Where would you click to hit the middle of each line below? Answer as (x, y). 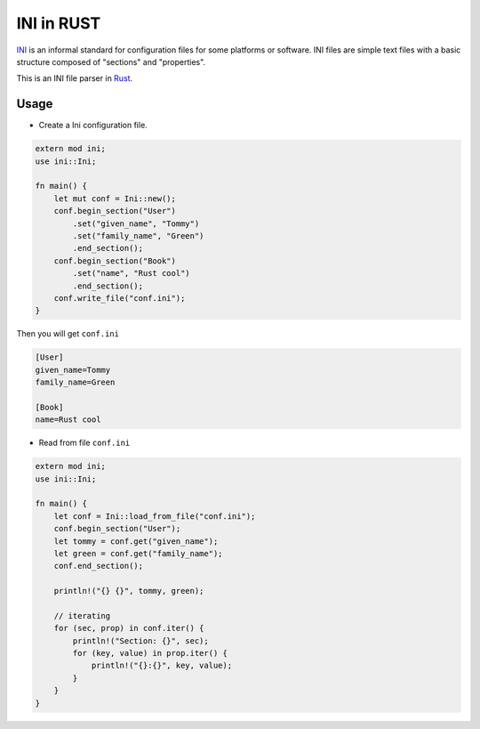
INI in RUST (59, 23)
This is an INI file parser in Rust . (75, 78)
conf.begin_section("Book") (115, 261)
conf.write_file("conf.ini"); (120, 298)
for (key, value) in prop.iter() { (150, 653)
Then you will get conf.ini (68, 334)
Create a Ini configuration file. (93, 126)
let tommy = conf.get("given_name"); (136, 541)
